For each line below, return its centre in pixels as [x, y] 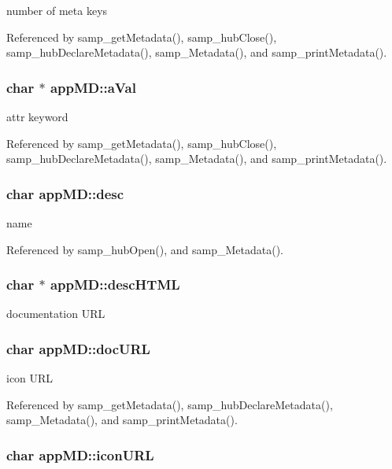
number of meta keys [57, 10]
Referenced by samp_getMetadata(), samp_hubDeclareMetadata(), [170, 404]
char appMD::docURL [78, 348]
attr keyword [37, 116]
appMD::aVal [93, 87]
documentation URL [56, 314]
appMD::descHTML [115, 284]
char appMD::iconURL [80, 454]
